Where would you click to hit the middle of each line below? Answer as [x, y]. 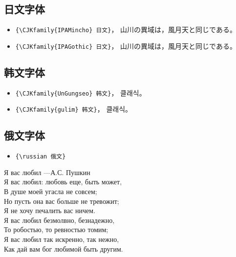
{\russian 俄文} [41, 157]
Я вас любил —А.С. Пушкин [47, 172]
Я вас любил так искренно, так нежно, [62, 239]
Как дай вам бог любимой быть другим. [64, 248]
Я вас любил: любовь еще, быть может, [63, 182]
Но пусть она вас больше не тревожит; [62, 201]
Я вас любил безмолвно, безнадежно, [59, 220]
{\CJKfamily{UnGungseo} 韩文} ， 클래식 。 [81, 92]
